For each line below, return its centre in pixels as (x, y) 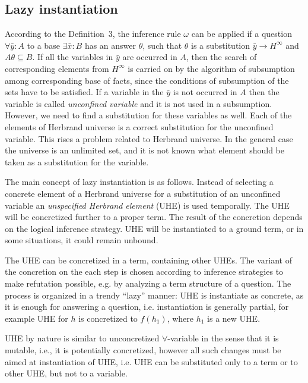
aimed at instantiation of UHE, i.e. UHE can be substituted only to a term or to (151, 361)
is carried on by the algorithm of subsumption (211, 68)
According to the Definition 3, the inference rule (93, 34)
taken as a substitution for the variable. (77, 161)
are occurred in (150, 57)
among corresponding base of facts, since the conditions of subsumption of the (147, 80)
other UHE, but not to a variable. (66, 373)
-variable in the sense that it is (223, 338)
